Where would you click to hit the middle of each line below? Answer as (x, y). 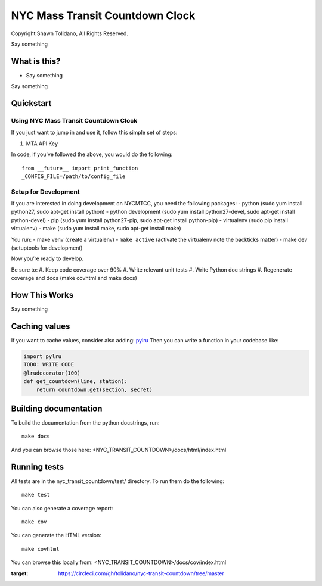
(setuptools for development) (47, 248)
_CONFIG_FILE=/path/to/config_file (74, 176)
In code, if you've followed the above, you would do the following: (92, 154)
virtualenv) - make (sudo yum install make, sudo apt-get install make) (96, 229)
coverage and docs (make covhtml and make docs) (74, 278)
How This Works (42, 295)
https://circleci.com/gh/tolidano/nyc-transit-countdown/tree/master (141, 573)
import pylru (43, 356)
